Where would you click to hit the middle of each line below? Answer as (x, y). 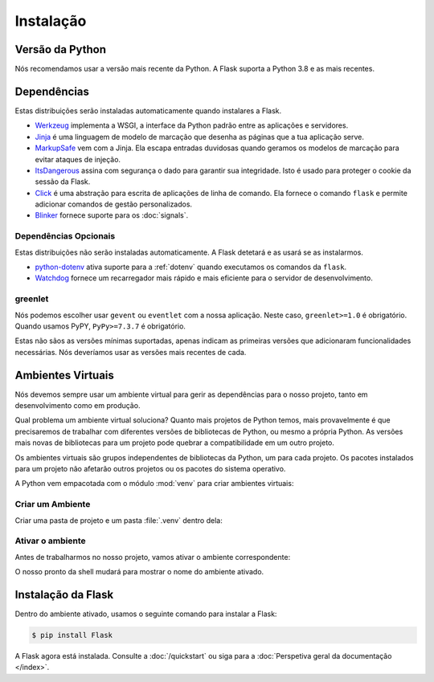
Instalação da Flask (64, 594)
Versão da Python (61, 49)
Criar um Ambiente (53, 504)
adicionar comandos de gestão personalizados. (114, 204)
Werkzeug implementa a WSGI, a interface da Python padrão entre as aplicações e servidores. (192, 125)
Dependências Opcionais (65, 236)
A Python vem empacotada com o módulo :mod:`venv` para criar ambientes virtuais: (154, 484)
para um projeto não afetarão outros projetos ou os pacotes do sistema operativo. (150, 468)
